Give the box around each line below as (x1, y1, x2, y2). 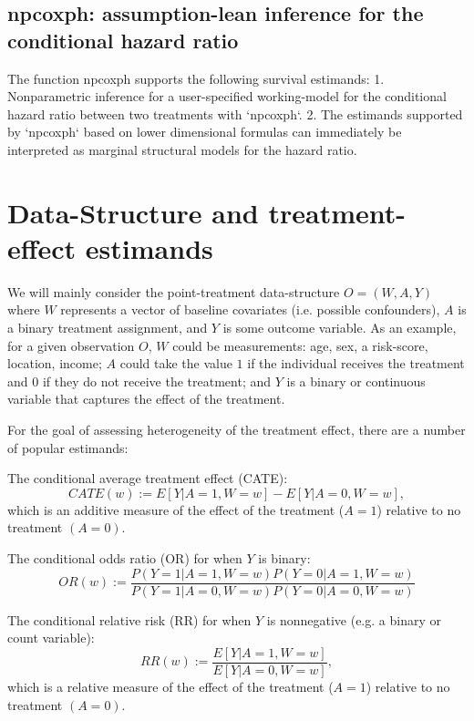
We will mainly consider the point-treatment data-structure (7, 282, 340, 301)
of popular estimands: (7, 438, 129, 457)
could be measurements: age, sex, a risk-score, (172, 335, 428, 355)
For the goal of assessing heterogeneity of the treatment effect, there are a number (7, 420, 466, 439)
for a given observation (7, 335, 135, 355)
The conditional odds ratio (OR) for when (7, 549, 242, 567)
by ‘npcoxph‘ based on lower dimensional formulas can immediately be (7, 122, 402, 141)
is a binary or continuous (286, 371, 426, 390)
